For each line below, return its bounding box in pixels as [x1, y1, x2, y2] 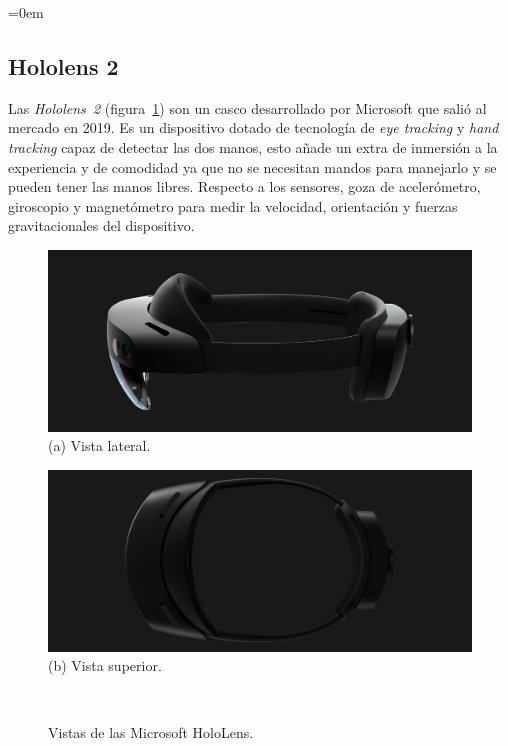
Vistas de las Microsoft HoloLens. [48, 722, 254, 743]
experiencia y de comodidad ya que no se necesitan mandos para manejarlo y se [8, 156, 497, 177]
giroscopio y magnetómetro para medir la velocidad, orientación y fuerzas [8, 195, 458, 216]
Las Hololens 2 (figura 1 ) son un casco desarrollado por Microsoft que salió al [8, 97, 487, 118]
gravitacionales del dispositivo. [8, 215, 195, 236]
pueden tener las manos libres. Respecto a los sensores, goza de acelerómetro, [8, 176, 481, 197]
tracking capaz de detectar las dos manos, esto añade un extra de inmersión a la [8, 136, 498, 157]
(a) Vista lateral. [48, 435, 151, 456]
